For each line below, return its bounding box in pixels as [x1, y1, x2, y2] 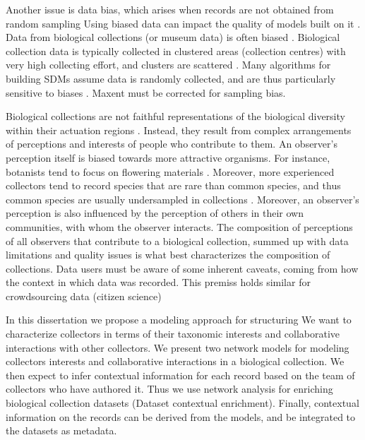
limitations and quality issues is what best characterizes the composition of [6, 247, 330, 262]
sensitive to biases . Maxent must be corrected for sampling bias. [6, 85, 286, 100]
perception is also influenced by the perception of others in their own [6, 206, 304, 220]
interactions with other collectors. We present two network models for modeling [6, 340, 349, 355]
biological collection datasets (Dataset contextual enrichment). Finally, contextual [6, 396, 359, 410]
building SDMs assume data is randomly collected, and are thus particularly [6, 71, 336, 85]
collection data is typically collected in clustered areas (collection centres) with [6, 43, 346, 58]
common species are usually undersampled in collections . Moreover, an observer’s [6, 191, 359, 206]
